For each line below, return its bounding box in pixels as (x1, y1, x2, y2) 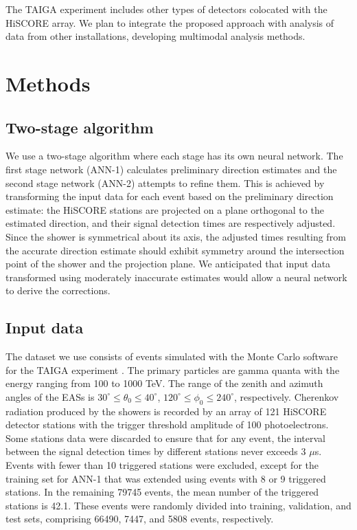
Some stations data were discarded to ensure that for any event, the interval (5, 430, 325, 445)
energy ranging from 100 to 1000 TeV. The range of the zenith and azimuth (5, 376, 323, 390)
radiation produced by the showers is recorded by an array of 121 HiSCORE (5, 404, 327, 418)
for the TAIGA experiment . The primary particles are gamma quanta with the (5, 362, 340, 377)
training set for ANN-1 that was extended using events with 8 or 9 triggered (5, 471, 326, 485)
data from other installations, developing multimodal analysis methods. (5, 29, 306, 43)
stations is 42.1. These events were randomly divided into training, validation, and (5, 498, 352, 512)
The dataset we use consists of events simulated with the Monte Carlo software (5, 349, 338, 364)
